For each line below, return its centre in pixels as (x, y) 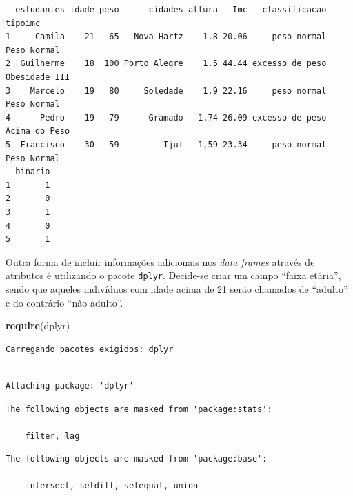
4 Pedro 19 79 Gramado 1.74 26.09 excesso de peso (166, 117)
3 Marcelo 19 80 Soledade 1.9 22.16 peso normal (166, 91)
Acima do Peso (38, 131)
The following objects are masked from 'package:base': (137, 459)
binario (33, 172)
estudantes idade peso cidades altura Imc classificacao (171, 10)
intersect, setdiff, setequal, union (112, 486)
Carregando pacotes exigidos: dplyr (90, 349)
